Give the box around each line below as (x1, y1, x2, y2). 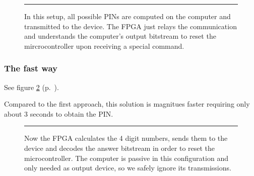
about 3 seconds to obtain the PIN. (4, 108, 113, 119)
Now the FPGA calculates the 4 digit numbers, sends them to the (24, 133, 228, 143)
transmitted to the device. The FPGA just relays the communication (24, 21, 237, 31)
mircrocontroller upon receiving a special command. (24, 40, 184, 51)
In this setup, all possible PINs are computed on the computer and (24, 11, 231, 21)
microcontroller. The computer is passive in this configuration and (24, 152, 228, 163)
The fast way (4, 62, 57, 74)
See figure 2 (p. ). (4, 81, 59, 92)
